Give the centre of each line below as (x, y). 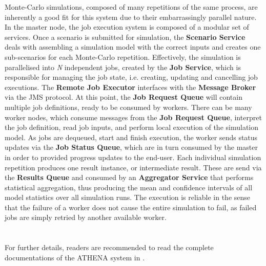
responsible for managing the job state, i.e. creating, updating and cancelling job (131, 77)
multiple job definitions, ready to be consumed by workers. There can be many (128, 107)
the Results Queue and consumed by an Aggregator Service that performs (129, 177)
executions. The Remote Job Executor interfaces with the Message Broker (130, 87)
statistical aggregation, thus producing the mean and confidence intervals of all (129, 187)
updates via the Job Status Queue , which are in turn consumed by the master (131, 147)
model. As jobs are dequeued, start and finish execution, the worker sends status (131, 137)
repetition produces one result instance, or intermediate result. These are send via (133, 167)
